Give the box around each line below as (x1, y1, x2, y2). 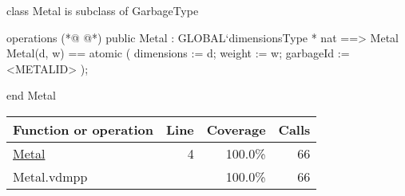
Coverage (206, 120, 266, 139)
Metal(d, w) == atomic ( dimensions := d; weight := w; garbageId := (6, 45, 350, 61)
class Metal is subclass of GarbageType (6, 2, 199, 18)
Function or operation (13, 120, 153, 139)
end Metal (6, 87, 56, 104)
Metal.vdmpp (13, 167, 88, 186)
